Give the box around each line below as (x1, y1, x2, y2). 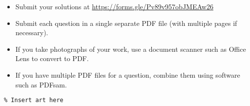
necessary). (15, 27, 48, 38)
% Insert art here (4, 97, 63, 104)
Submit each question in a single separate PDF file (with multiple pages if (15, 18, 237, 28)
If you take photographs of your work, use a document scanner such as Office (15, 43, 246, 54)
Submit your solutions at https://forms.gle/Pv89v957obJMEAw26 (15, 1, 213, 11)
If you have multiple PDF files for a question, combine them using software (15, 69, 240, 80)
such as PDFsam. (15, 79, 67, 89)
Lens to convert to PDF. (15, 53, 89, 64)
